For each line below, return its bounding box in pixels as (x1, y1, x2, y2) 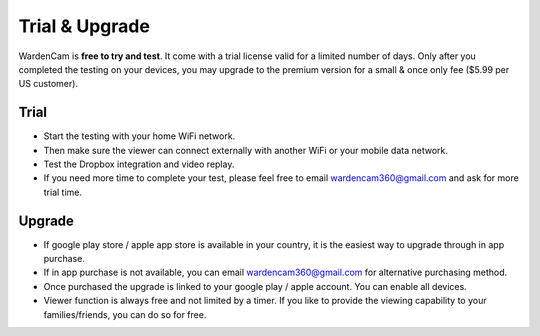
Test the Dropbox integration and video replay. (43, 158, 235, 170)
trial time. (43, 186, 82, 198)
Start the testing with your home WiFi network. (43, 130, 236, 142)
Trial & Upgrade (18, 15, 150, 37)
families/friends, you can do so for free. (43, 308, 207, 320)
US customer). (18, 78, 79, 90)
